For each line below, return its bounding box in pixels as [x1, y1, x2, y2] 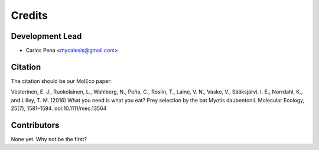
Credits [11, 9, 48, 22]
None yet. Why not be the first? [11, 136, 87, 143]
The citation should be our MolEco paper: [11, 77, 112, 85]
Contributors [11, 120, 60, 130]
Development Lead [11, 31, 82, 41]
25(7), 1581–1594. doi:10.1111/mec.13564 [11, 105, 107, 112]
